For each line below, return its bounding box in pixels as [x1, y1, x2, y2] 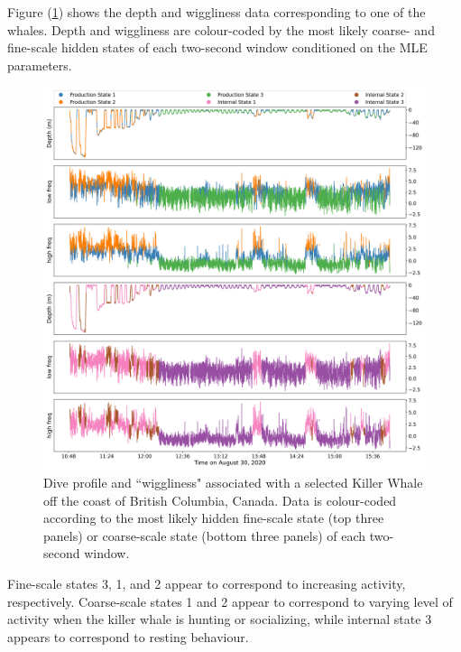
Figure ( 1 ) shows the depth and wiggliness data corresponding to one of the [7, 3, 426, 21]
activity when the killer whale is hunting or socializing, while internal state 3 [7, 610, 432, 629]
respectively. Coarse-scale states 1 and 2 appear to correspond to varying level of [7, 591, 453, 610]
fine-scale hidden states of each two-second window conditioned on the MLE [7, 38, 428, 57]
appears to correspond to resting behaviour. [7, 627, 249, 646]
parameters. [7, 55, 72, 74]
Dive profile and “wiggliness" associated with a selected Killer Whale [43, 472, 423, 491]
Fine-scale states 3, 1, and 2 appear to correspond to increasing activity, [7, 573, 406, 592]
